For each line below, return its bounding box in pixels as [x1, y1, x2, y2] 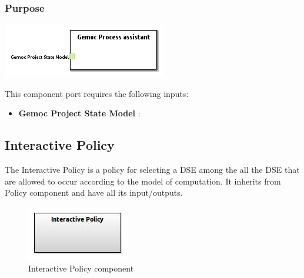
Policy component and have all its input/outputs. [5, 186, 183, 199]
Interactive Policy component [28, 262, 134, 274]
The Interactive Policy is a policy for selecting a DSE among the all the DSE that [5, 163, 300, 176]
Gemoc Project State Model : [18, 107, 141, 119]
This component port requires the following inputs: [5, 87, 189, 99]
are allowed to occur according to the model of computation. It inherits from [5, 175, 281, 187]
